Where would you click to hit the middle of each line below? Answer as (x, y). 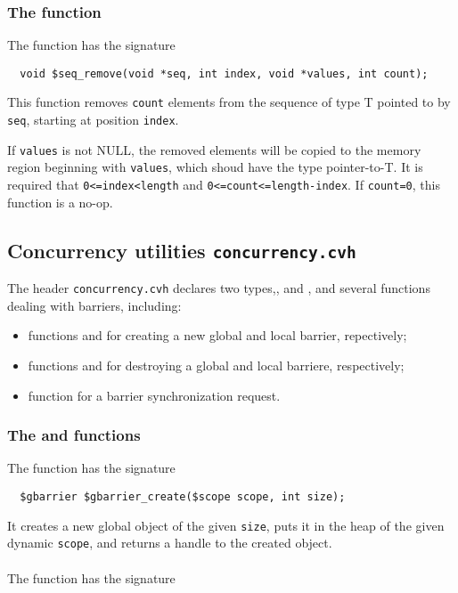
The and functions (74, 435)
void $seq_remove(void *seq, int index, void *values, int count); (224, 73)
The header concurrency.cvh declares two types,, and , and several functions (219, 288)
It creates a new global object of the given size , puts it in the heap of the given (226, 525)
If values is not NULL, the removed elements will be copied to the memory (214, 149)
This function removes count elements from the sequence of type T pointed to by (229, 102)
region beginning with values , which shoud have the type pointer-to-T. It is (215, 167)
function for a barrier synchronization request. (154, 395)
